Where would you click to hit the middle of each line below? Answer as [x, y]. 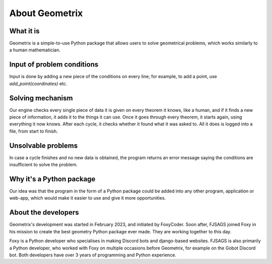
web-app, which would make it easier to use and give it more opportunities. [88, 198]
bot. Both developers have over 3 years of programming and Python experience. [93, 255]
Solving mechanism [41, 98]
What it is [24, 31]
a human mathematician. [35, 50]
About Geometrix [46, 13]
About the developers [44, 212]
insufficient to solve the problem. [43, 165]
